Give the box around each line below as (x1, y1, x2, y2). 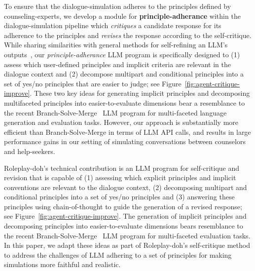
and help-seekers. (4, 146, 55, 156)
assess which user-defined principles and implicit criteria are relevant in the (4, 59, 231, 69)
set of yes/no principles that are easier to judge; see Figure (4, 78, 182, 88)
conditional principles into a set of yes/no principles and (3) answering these (4, 192, 235, 202)
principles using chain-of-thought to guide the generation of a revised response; (4, 201, 242, 211)
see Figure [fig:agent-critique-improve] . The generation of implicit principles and (4, 211, 247, 221)
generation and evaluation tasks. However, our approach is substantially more (4, 117, 239, 127)
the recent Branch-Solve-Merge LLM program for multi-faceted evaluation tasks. (4, 230, 251, 240)
